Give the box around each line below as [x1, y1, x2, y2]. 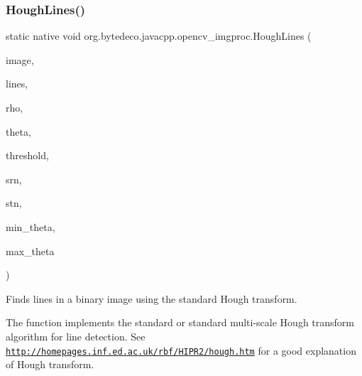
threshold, [6, 148, 49, 163]
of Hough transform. [6, 357, 94, 372]
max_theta [6, 243, 55, 258]
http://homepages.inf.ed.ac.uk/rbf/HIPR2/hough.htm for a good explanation [6, 343, 356, 358]
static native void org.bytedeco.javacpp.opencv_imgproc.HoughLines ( [6, 28, 312, 43]
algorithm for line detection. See [6, 328, 146, 343]
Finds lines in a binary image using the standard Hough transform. [6, 291, 297, 306]
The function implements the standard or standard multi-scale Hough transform [6, 315, 354, 330]
